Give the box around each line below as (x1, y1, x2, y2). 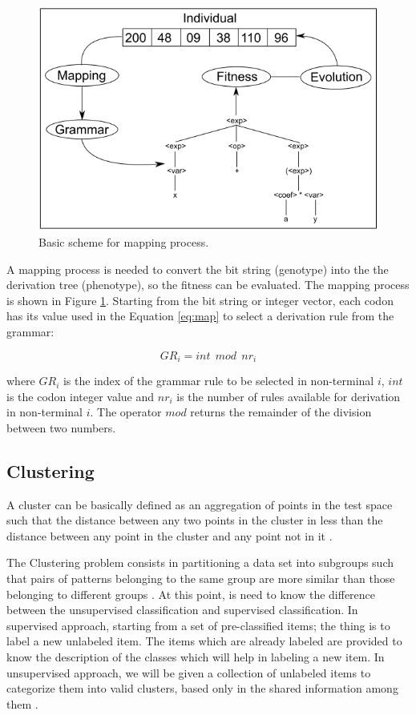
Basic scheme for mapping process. (38, 234, 209, 251)
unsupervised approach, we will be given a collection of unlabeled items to (6, 664, 371, 681)
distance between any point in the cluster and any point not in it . (6, 527, 333, 544)
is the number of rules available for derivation (176, 388, 401, 404)
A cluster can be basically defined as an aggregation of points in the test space (6, 496, 393, 512)
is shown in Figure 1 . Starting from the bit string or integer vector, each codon (6, 291, 394, 308)
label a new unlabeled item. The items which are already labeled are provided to (6, 633, 402, 649)
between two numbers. (6, 419, 116, 436)
